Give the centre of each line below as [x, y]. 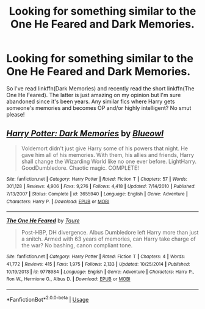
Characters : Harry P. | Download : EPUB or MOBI [58, 202]
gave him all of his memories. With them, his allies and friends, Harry [107, 154]
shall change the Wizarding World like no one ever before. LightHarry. [109, 161]
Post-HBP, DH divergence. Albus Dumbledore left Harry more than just [110, 233]
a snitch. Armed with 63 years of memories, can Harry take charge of [109, 239]
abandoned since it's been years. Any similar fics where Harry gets [91, 101]
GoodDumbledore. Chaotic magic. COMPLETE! [80, 168]
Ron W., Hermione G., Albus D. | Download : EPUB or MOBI [68, 279]
